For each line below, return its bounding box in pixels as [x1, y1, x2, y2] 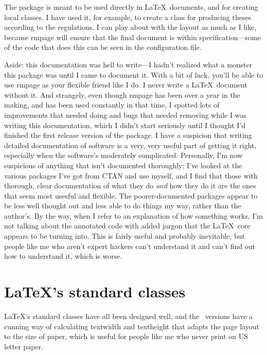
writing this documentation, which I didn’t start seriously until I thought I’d [4, 119, 246, 130]
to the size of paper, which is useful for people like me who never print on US [4, 331, 248, 342]
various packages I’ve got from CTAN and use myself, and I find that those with [4, 170, 258, 181]
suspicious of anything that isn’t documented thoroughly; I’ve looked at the [4, 159, 242, 170]
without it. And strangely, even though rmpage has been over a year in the [4, 89, 240, 100]
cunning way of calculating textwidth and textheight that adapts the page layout [4, 321, 259, 331]
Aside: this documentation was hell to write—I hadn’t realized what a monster [4, 59, 253, 69]
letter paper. [4, 341, 43, 351]
